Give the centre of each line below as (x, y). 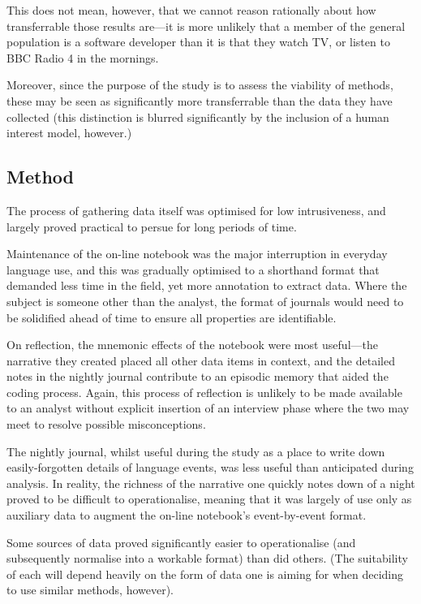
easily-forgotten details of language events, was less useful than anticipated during (210, 467)
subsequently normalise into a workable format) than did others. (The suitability (207, 558)
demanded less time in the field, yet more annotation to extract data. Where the (207, 285)
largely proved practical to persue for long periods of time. (152, 226)
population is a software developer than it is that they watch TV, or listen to (198, 42)
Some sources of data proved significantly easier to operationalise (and (181, 542)
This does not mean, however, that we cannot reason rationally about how (191, 10)
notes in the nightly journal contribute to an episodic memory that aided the (198, 376)
